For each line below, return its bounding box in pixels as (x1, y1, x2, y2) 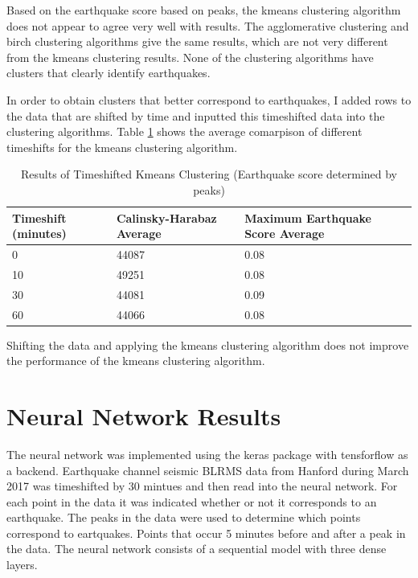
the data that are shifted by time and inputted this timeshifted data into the (6, 107, 385, 124)
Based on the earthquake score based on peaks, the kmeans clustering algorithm (6, 2, 401, 18)
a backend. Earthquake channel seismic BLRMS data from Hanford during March (6, 461, 409, 478)
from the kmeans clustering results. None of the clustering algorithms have (6, 48, 374, 65)
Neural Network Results (6, 399, 281, 432)
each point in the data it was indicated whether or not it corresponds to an (6, 493, 377, 510)
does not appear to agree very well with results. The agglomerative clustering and (6, 17, 409, 34)
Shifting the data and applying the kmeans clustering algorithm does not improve (6, 336, 409, 353)
